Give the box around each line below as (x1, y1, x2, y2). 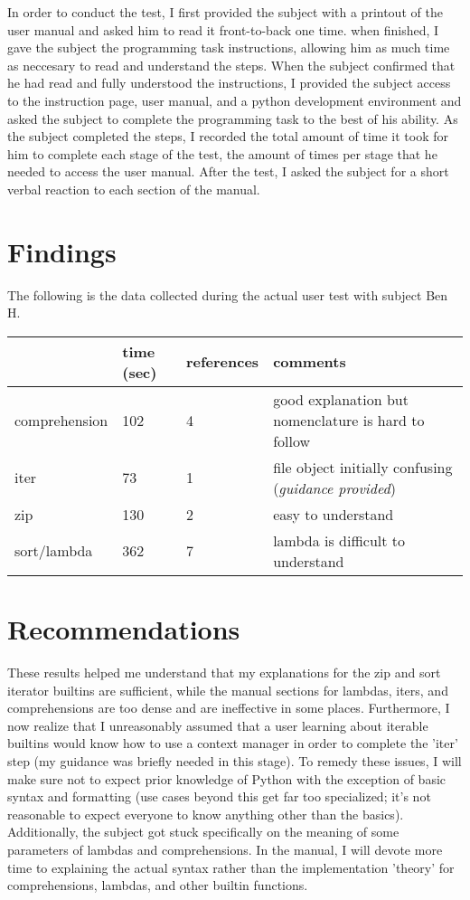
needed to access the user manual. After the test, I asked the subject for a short (7, 162, 449, 181)
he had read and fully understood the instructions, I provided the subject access (7, 73, 451, 92)
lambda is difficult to (273, 529, 405, 551)
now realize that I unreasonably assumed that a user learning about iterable (7, 715, 428, 734)
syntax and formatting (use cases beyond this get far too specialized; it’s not (7, 787, 431, 806)
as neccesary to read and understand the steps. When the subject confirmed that (7, 55, 456, 74)
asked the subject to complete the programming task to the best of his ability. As (7, 109, 458, 128)
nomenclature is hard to (273, 409, 425, 431)
